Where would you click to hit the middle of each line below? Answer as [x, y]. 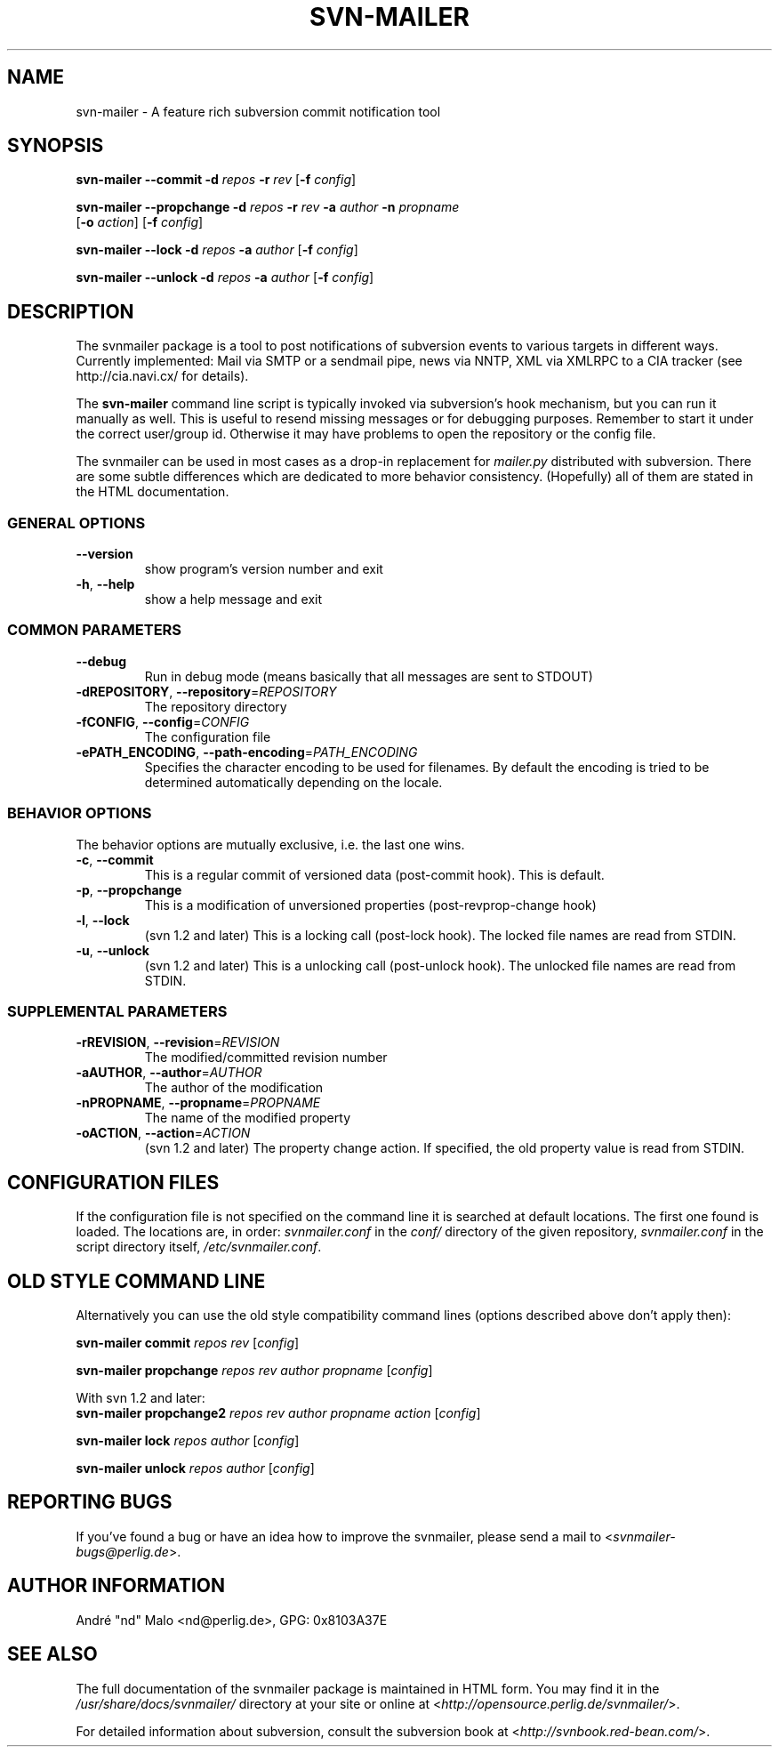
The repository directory [216, 706]
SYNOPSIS [56, 146]
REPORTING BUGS [90, 1502]
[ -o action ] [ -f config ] [140, 222]
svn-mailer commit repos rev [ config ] [188, 1342]
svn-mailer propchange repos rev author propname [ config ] [254, 1370]
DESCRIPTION [71, 311]
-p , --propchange [129, 889]
